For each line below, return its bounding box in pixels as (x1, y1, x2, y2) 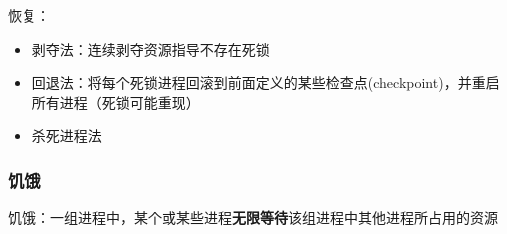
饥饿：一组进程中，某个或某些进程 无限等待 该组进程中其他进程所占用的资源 (8, 207, 498, 228)
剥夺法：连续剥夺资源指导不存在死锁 (31, 38, 270, 59)
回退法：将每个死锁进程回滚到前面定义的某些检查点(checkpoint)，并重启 (31, 72, 500, 93)
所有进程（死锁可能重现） (31, 91, 200, 112)
